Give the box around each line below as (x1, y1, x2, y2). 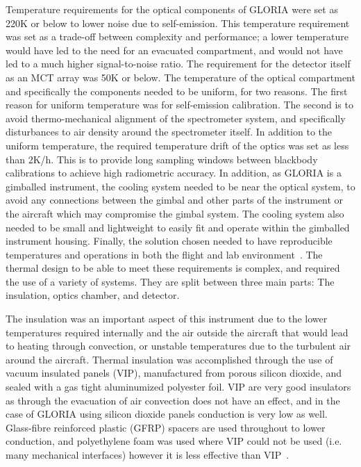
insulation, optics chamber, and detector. (6, 288, 180, 302)
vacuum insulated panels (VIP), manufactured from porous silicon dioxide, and (6, 366, 342, 380)
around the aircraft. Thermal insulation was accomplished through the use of (6, 352, 333, 366)
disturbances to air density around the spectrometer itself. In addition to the (6, 124, 332, 139)
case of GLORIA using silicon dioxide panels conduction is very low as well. (6, 407, 328, 421)
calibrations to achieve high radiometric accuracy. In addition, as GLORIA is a (6, 165, 342, 180)
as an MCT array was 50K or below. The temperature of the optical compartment (6, 69, 355, 84)
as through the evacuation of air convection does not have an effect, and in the (6, 393, 340, 407)
